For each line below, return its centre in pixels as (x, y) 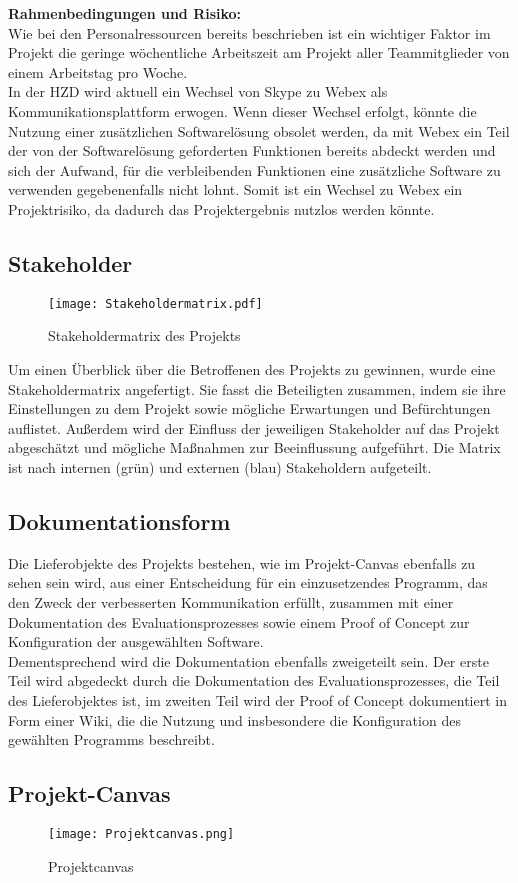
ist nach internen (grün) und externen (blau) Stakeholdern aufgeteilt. (220, 466)
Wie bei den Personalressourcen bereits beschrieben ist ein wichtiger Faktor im (249, 32)
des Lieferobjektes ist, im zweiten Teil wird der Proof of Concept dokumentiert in (257, 699)
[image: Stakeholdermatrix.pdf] (155, 303)
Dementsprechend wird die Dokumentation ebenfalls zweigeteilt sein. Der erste (248, 660)
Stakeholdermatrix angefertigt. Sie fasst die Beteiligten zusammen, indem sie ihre (257, 388)
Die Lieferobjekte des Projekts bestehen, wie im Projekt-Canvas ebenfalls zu (242, 562)
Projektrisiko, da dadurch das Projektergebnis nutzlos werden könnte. (221, 208)
